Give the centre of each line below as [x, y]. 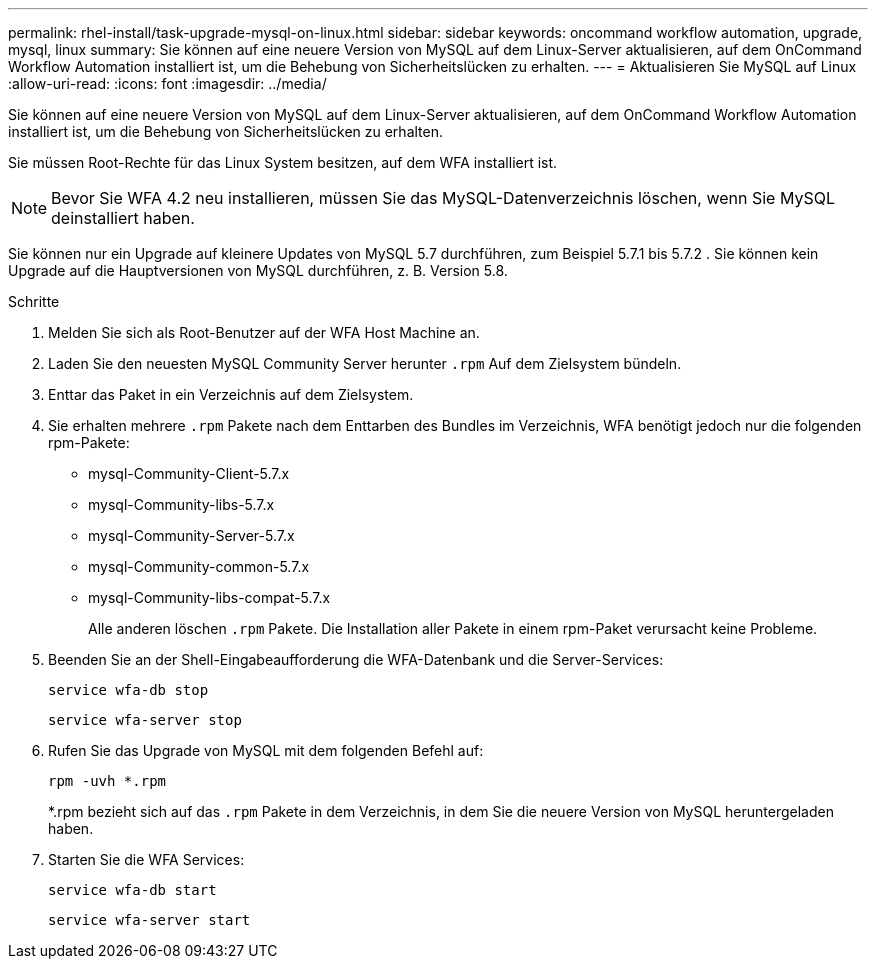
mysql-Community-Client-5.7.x [189, 473]
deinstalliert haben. [123, 218]
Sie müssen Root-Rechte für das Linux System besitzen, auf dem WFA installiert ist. [283, 162]
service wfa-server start [149, 920]
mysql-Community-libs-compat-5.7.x [209, 597]
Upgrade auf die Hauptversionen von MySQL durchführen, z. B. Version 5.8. [258, 270]
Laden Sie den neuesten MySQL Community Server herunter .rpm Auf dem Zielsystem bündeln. [365, 363]
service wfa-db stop [128, 690]
